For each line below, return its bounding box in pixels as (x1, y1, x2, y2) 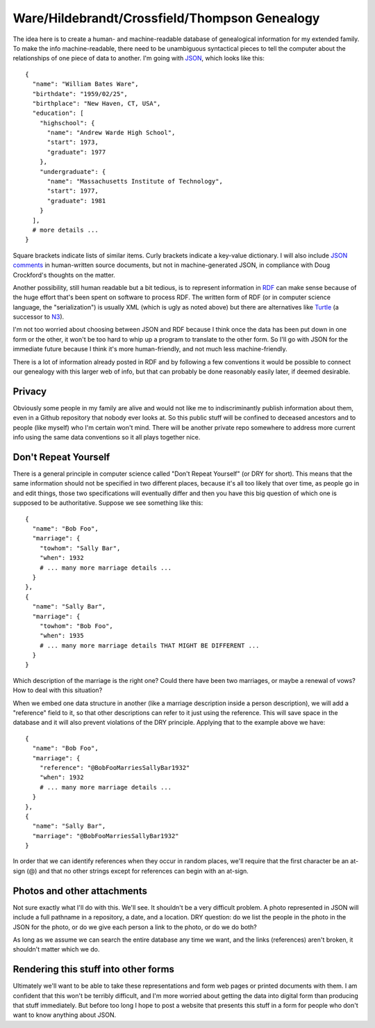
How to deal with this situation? (12, 686, 103, 695)
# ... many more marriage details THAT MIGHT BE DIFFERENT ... (39, 641, 260, 650)
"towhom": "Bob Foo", (39, 622, 114, 629)
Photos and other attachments (12, 885, 147, 897)
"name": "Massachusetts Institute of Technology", (47, 177, 224, 186)
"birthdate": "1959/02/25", (32, 90, 128, 97)
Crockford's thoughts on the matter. (12, 271, 116, 279)
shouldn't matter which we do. (12, 945, 100, 954)
